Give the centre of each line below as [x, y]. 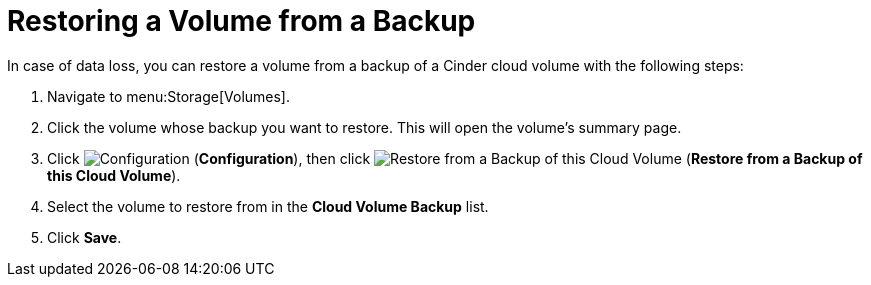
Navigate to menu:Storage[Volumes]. [169, 96]
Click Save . [84, 237]
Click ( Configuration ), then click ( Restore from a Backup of [455, 158]
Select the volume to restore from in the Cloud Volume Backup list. [268, 206]
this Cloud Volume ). [114, 175]
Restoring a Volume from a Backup [241, 21]
